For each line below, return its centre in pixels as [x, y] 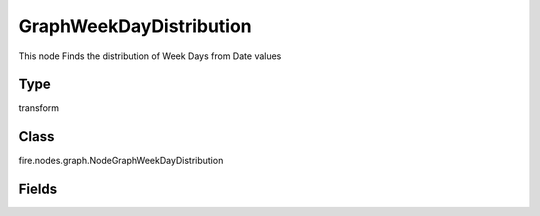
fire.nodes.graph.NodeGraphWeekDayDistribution [121, 161]
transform [39, 108]
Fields [38, 189]
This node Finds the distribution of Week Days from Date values [150, 56]
